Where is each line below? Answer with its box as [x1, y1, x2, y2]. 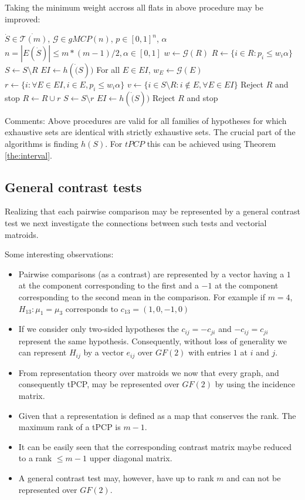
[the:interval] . [5, 149, 52, 161]
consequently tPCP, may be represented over [18, 378, 179, 390]
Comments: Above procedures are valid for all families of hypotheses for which [5, 114, 287, 126]
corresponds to [65, 302, 118, 314]
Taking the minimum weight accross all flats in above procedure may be [5, 1, 263, 13]
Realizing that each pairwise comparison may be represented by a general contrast [5, 205, 300, 217]
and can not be [226, 471, 281, 484]
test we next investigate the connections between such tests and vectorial [5, 216, 267, 229]
